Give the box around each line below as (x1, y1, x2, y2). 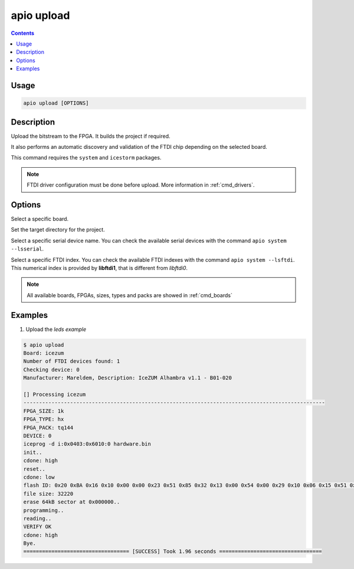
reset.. (23, 466, 45, 472)
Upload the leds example (25, 326, 87, 333)
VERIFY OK (23, 524, 52, 530)
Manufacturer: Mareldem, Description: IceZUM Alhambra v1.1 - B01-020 (23, 375, 232, 381)
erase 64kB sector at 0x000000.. (23, 499, 120, 505)
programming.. (23, 507, 64, 513)
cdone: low (23, 473, 55, 480)
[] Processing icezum (23, 391, 86, 398)
